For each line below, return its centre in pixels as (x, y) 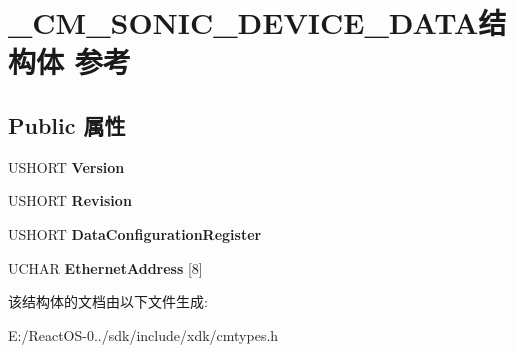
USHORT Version (66, 166)
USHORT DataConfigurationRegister (135, 233)
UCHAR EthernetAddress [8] (105, 267)
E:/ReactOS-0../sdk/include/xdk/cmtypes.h (143, 334)
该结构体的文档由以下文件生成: (108, 301)
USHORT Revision (70, 200)
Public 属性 (67, 124)
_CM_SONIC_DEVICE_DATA (243, 22)
